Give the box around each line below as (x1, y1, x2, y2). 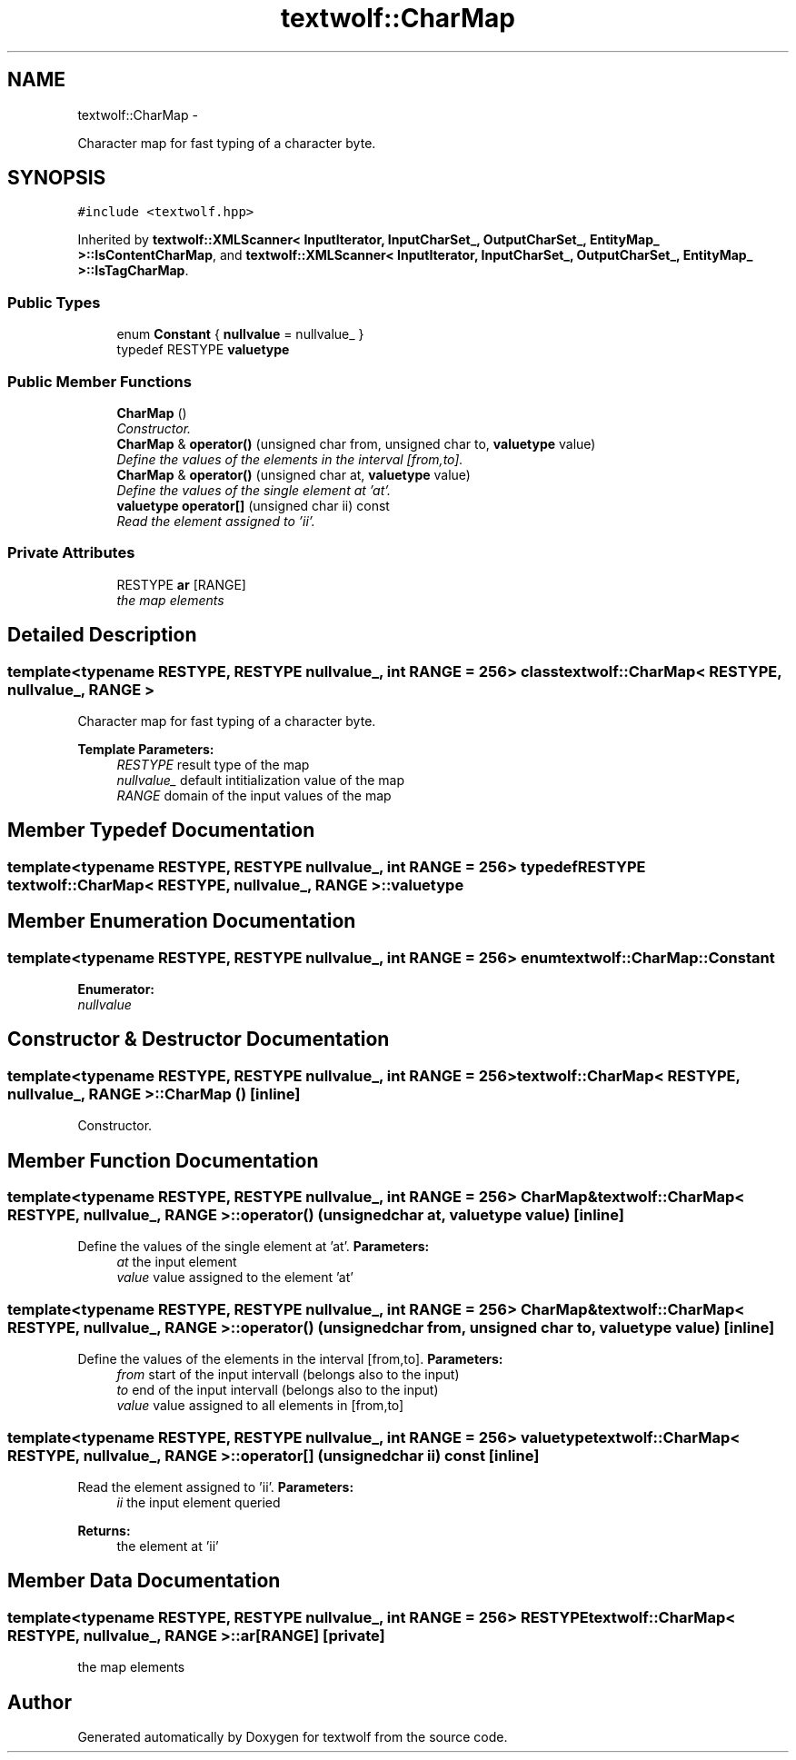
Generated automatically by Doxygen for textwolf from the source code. (77, 1728, 508, 1745)
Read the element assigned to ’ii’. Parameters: (77, 1478, 354, 1495)
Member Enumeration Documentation (7, 910, 356, 933)
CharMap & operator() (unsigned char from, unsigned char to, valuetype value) (116, 435, 596, 452)
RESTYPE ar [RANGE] (116, 576, 246, 592)
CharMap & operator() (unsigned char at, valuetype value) (116, 466, 471, 482)
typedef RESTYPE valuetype (116, 342, 290, 358)
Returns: (77, 1522, 131, 1538)
